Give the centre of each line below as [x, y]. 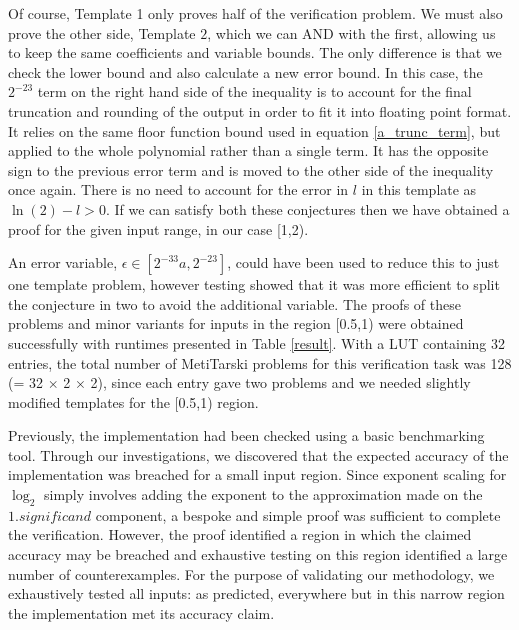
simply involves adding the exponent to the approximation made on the [263, 494]
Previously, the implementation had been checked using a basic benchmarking [246, 435]
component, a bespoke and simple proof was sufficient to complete [298, 514]
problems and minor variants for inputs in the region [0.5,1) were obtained [236, 323]
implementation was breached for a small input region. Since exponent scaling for [257, 474]
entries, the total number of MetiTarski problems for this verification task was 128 [260, 362]
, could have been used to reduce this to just [363, 262]
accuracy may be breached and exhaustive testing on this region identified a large [258, 554]
